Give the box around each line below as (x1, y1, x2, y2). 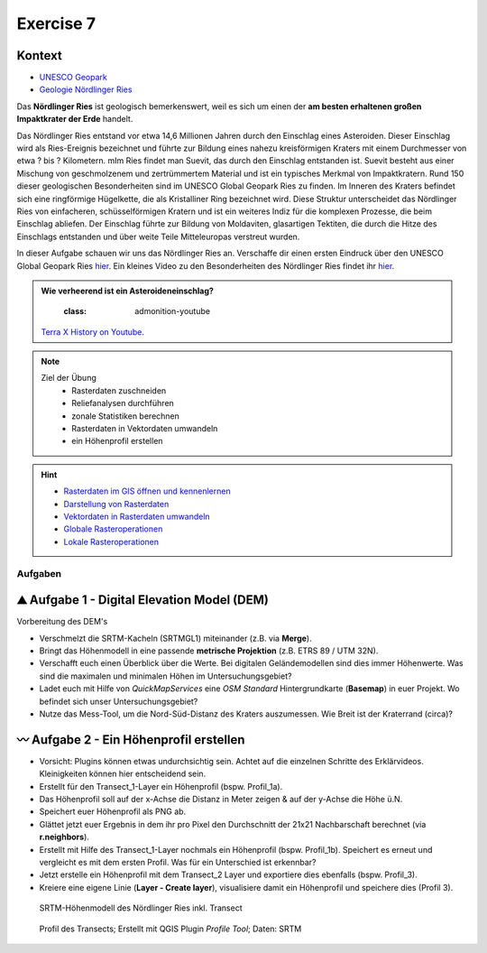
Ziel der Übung (41, 373, 96, 384)
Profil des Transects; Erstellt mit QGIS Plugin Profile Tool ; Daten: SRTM (39, 923, 302, 934)
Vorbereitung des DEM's (16, 616, 108, 627)
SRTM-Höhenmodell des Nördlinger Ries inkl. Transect (39, 902, 243, 913)
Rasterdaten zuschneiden (71, 384, 167, 396)
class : (63, 306, 87, 317)
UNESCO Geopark (39, 72, 107, 83)
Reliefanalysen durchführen (71, 398, 175, 409)
